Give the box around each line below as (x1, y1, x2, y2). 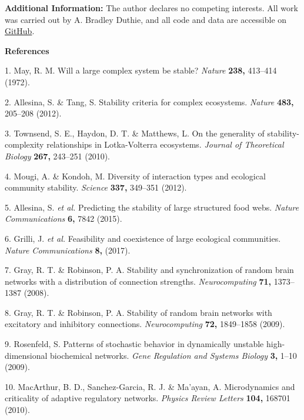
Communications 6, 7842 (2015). (5, 212, 122, 225)
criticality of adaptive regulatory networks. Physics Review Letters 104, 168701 (5, 392, 290, 404)
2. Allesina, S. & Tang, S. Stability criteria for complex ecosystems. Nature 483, (5, 95, 294, 108)
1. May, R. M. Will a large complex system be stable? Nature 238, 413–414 (5, 64, 277, 76)
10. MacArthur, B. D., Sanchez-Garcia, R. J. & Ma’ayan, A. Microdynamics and (5, 380, 295, 392)
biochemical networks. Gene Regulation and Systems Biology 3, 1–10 (50, 349, 297, 361)
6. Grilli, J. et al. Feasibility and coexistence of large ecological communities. (5, 232, 281, 244)
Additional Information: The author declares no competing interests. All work (5, 2, 298, 14)
